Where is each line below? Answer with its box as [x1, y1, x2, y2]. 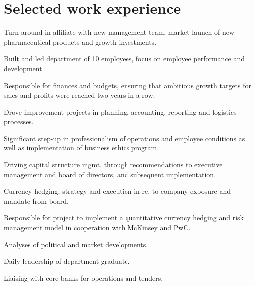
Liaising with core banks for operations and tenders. [4, 272, 163, 283]
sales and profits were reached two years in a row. [4, 90, 155, 100]
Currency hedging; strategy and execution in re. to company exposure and [4, 186, 231, 196]
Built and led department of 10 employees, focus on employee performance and [4, 53, 245, 64]
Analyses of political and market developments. [4, 239, 148, 249]
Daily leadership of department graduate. [4, 256, 130, 266]
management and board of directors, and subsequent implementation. [4, 169, 216, 179]
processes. [4, 116, 34, 127]
